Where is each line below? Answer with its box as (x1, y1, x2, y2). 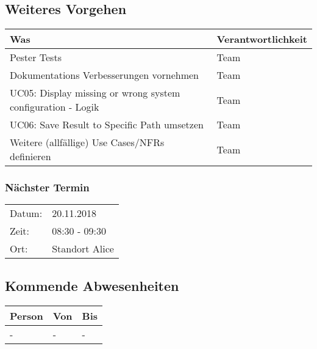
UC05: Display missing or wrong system (10, 86, 180, 100)
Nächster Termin (5, 180, 90, 195)
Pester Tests (10, 50, 62, 65)
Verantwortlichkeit (216, 32, 307, 46)
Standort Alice (52, 241, 114, 256)
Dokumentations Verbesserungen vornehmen (10, 68, 199, 83)
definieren (10, 149, 51, 164)
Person (10, 308, 43, 323)
